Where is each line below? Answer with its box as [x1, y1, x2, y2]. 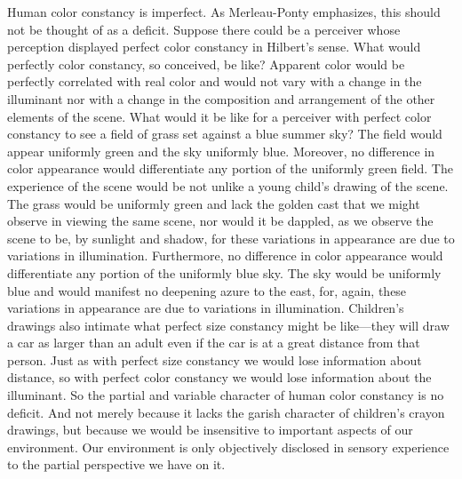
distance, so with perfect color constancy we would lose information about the [7, 368, 432, 387]
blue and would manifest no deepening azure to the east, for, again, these [7, 281, 407, 299]
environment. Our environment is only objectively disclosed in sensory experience [7, 437, 450, 456]
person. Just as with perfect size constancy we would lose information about [7, 350, 422, 369]
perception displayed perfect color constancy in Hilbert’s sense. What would [7, 37, 421, 56]
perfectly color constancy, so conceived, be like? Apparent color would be [7, 54, 405, 73]
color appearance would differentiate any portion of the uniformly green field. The [7, 159, 453, 178]
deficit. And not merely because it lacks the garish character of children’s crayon [7, 403, 445, 421]
